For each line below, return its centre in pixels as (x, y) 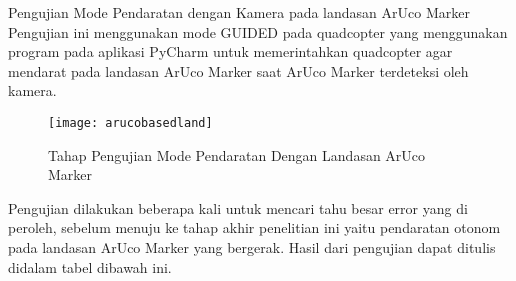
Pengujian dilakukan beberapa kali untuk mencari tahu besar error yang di (238, 207)
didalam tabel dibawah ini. (90, 266)
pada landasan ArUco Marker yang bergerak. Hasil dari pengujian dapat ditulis (252, 247)
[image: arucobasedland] (130, 122)
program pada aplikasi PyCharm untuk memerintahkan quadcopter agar (230, 51)
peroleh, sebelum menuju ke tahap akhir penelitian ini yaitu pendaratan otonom (254, 227)
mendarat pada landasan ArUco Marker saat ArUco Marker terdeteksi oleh (238, 70)
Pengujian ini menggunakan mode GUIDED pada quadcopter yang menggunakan (258, 31)
